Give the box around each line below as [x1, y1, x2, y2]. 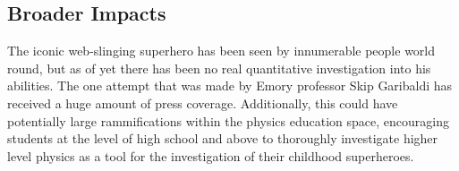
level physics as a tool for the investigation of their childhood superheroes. [7, 146, 414, 165]
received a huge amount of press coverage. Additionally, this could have [7, 93, 398, 112]
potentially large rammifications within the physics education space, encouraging [7, 111, 449, 130]
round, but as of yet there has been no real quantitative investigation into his [7, 58, 431, 77]
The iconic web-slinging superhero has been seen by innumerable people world [7, 41, 436, 60]
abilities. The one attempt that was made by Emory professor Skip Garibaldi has [7, 76, 453, 95]
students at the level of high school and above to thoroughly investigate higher [7, 129, 438, 148]
